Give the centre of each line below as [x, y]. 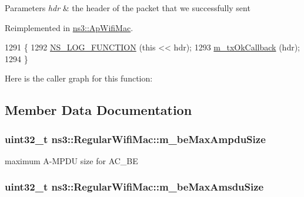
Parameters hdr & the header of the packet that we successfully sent [128, 8]
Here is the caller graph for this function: [79, 78]
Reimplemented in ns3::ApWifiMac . [69, 27]
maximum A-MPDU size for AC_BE [71, 160]
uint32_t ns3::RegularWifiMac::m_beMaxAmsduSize [134, 187]
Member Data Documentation [98, 110]
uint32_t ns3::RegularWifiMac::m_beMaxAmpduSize [135, 139]
